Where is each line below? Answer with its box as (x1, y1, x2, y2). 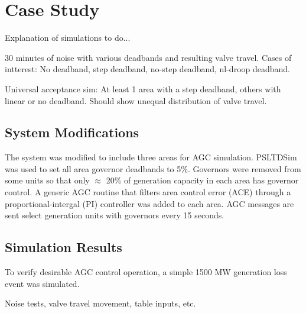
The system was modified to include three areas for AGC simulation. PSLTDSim (5, 151, 297, 163)
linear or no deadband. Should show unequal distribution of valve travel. (5, 94, 267, 107)
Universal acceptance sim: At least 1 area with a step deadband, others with (5, 82, 281, 95)
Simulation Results (5, 238, 122, 256)
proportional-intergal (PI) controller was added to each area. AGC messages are (5, 197, 294, 209)
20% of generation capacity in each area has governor (106, 174, 299, 186)
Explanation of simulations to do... (5, 31, 131, 44)
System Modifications (5, 123, 139, 141)
